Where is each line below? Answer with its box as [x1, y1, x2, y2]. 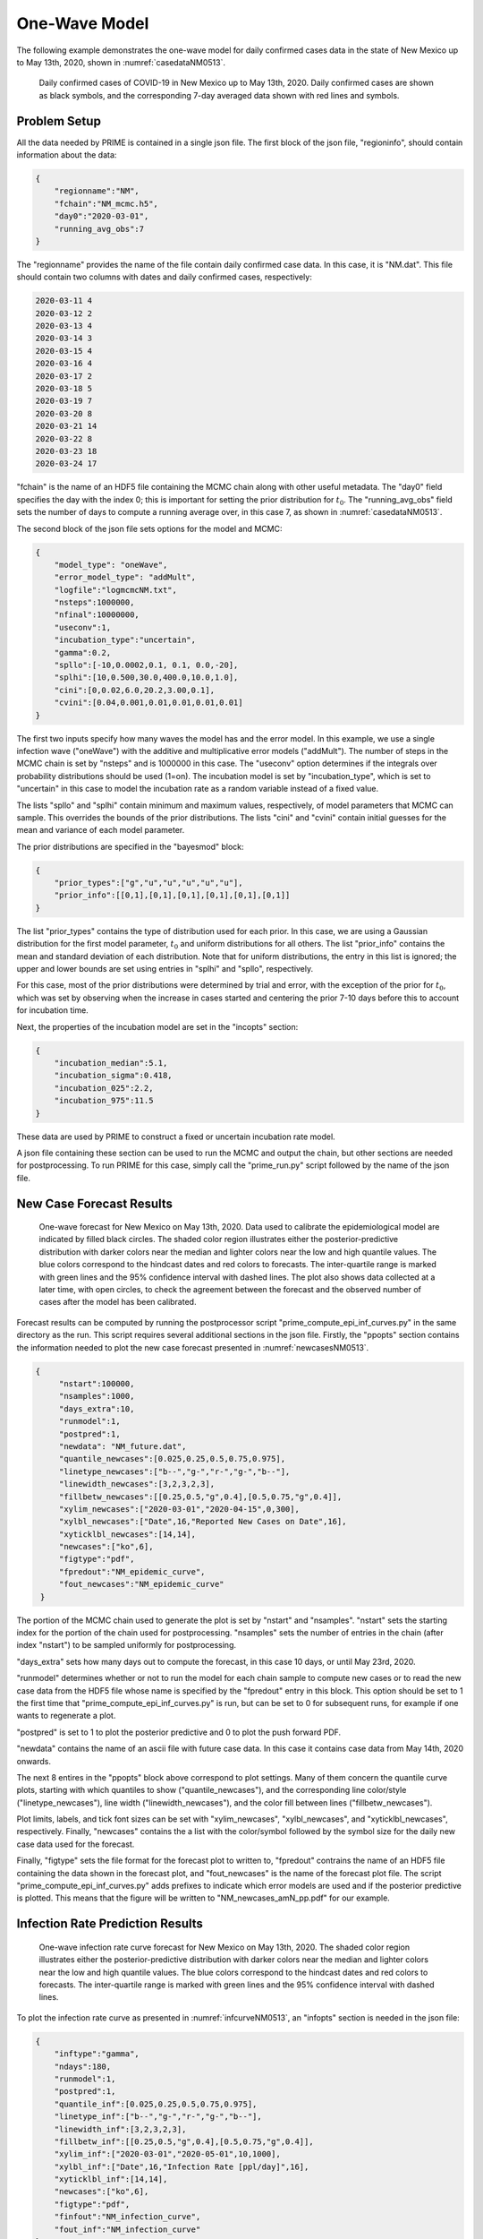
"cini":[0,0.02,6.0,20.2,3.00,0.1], [54, 685, 215, 695]
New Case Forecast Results [16, 1196, 174, 1211]
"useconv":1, [54, 622, 112, 632]
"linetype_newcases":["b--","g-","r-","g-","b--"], [58, 1466, 291, 1477]
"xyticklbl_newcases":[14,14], [58, 1529, 197, 1540]
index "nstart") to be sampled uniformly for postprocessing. [16, 1640, 237, 1651]
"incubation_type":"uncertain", [54, 635, 197, 645]
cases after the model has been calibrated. [38, 1297, 197, 1308]
